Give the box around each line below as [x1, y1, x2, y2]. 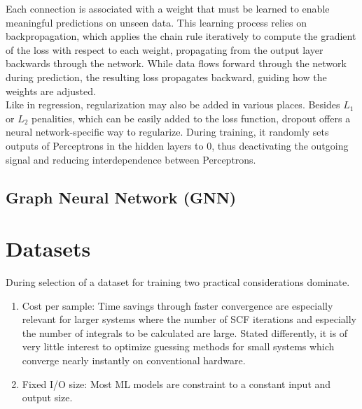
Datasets [6, 234, 91, 263]
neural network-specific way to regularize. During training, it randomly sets [6, 124, 329, 139]
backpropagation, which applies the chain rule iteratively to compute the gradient [6, 29, 356, 43]
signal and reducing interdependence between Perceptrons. [6, 152, 256, 166]
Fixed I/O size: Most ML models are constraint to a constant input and [22, 376, 331, 391]
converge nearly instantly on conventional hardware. [22, 353, 246, 367]
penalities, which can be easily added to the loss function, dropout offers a [32, 110, 351, 125]
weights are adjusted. [6, 83, 96, 98]
